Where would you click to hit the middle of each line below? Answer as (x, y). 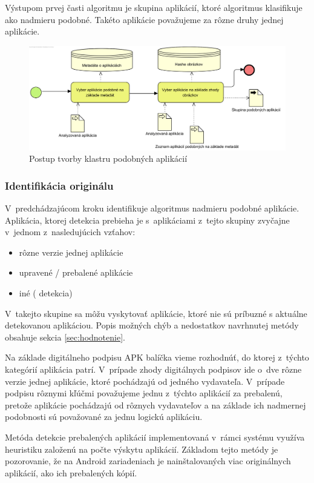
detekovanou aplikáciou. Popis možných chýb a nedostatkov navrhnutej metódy (152, 325)
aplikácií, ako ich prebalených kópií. (71, 472)
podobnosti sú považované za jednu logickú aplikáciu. (104, 417)
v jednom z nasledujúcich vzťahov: (70, 232)
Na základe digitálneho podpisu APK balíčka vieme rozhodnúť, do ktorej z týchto (157, 357)
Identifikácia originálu (59, 185)
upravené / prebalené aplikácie (76, 272)
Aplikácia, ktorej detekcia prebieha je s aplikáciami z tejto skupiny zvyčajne (147, 220)
